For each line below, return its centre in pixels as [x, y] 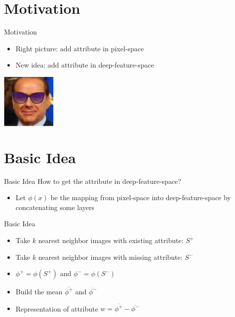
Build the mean [39, 291]
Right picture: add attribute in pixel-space [80, 48]
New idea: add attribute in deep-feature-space [85, 65]
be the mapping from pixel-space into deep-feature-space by [141, 197]
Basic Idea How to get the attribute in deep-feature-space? [93, 181]
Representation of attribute [57, 308]
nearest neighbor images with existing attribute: [111, 240]
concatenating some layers [55, 207]
